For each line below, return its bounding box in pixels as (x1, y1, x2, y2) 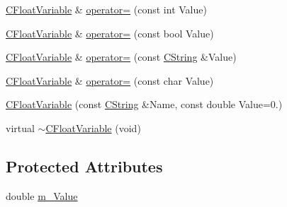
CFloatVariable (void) (45, 120, 141, 135)
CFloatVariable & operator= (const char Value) (6, 73, 214, 88)
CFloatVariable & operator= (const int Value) (6, 2, 207, 16)
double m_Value (6, 188, 78, 203)
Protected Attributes (6, 155, 163, 177)
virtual (6, 120, 35, 135)
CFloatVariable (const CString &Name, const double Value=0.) (6, 97, 283, 112)
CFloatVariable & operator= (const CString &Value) (6, 49, 237, 64)
